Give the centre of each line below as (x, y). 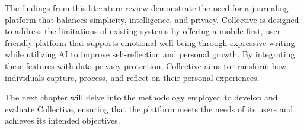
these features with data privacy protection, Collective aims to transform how (146, 65)
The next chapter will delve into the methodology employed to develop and (141, 97)
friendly (19, 42)
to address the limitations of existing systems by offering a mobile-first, (134, 31)
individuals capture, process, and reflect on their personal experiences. (132, 77)
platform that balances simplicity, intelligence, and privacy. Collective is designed (152, 19)
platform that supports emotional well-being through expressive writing (165, 42)
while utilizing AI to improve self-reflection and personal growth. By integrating (150, 54)
